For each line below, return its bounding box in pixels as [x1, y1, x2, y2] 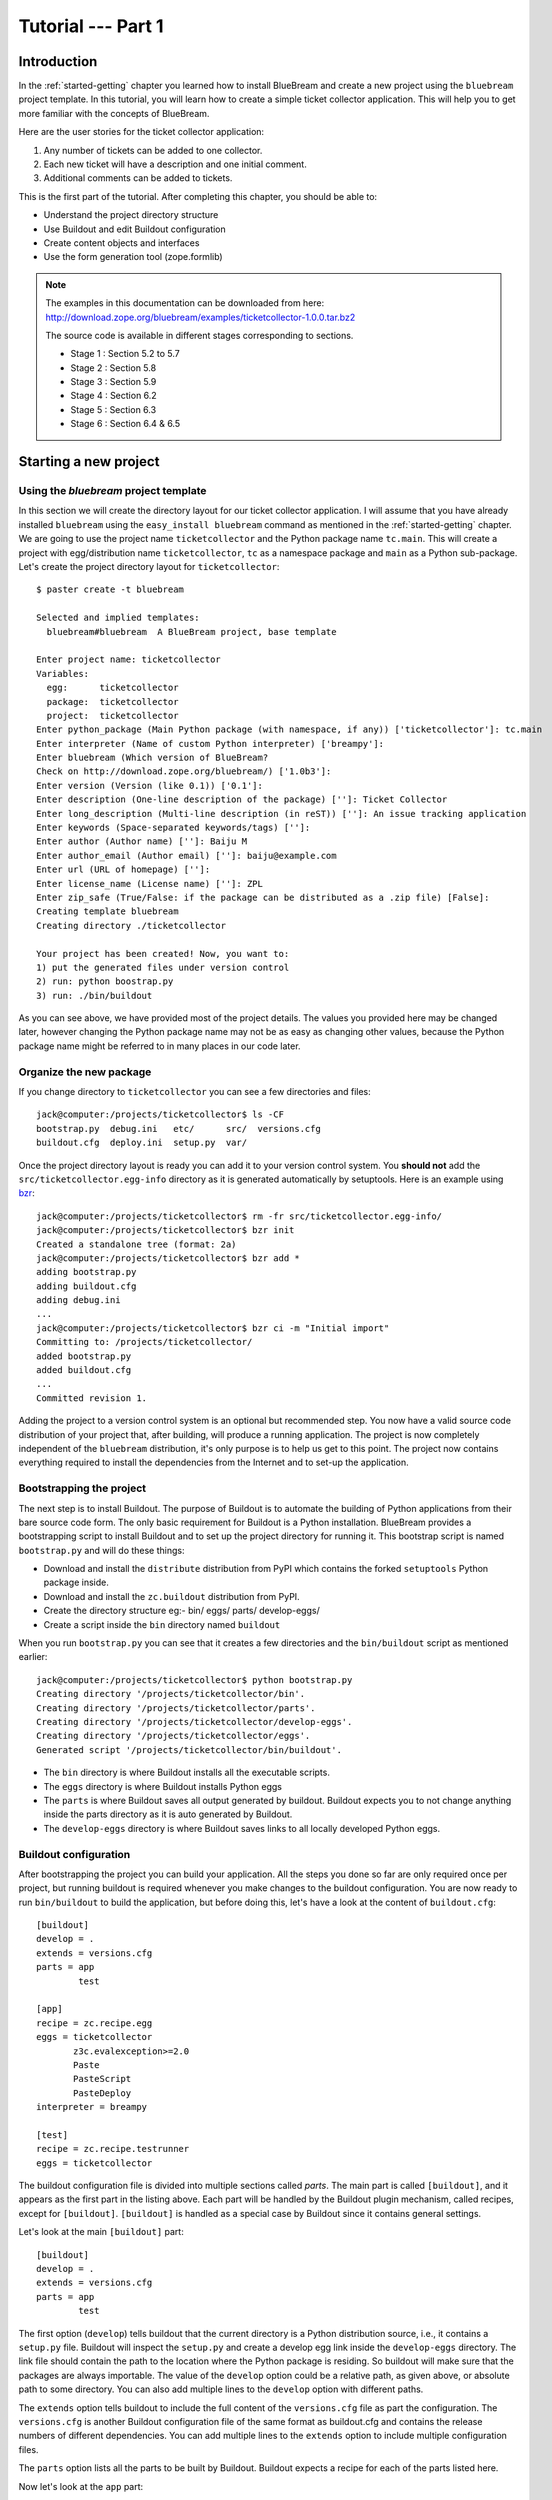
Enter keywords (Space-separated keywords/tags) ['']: [36, 822, 311, 834]
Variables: [36, 668, 90, 679]
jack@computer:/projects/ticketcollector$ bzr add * [36, 1252, 300, 1264]
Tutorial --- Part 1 [18, 15, 164, 37]
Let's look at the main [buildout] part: [18, 2226, 184, 2238]
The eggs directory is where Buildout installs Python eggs [43, 1780, 282, 1792]
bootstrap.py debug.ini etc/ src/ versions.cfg [36, 1123, 322, 1134]
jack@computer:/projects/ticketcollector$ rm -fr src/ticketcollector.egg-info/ [36, 1210, 443, 1222]
